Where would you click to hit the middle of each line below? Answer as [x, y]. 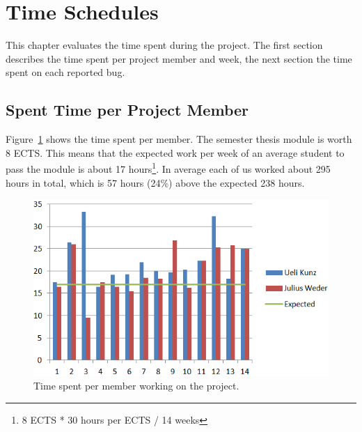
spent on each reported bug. [65, 72]
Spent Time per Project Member [127, 110]
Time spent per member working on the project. [136, 386]
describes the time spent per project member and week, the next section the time [179, 58]
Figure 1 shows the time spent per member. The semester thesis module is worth [179, 139]
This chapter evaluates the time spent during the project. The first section [164, 45]
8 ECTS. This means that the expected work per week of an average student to [175, 152]
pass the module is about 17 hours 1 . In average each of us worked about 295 [168, 168]
